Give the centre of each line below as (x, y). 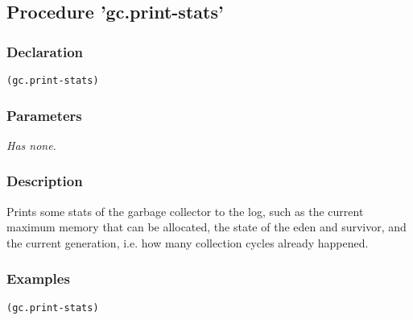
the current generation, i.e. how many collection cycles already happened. (188, 242)
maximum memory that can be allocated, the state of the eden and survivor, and (206, 227)
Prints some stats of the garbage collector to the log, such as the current (185, 211)
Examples (38, 278)
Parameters (44, 115)
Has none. (31, 145)
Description (45, 181)
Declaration (45, 51)
